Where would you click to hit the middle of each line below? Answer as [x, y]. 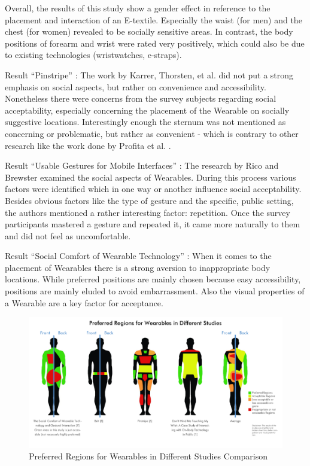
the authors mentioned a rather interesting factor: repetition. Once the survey [148, 212]
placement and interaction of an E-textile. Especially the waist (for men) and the [154, 19]
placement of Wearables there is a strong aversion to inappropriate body [138, 267]
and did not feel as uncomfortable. [68, 235]
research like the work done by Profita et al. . [88, 145]
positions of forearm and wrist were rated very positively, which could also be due [155, 43]
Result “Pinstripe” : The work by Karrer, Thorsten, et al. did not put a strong [149, 74]
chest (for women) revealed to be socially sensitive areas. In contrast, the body [149, 31]
